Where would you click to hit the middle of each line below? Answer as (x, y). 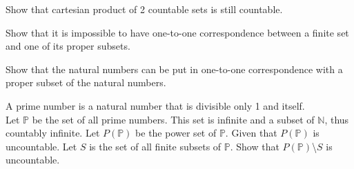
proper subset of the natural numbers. (86, 82)
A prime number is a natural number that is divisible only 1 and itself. (155, 105)
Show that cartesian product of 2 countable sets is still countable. (144, 9)
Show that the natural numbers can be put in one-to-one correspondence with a (174, 69)
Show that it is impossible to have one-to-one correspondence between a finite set (177, 32)
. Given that (251, 133)
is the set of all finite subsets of (155, 146)
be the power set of (176, 133)
